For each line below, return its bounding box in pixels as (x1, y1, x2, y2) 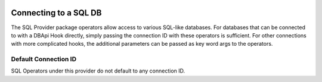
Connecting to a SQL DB (11, 8, 102, 18)
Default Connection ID (11, 55, 77, 64)
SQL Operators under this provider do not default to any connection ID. (11, 67, 185, 74)
